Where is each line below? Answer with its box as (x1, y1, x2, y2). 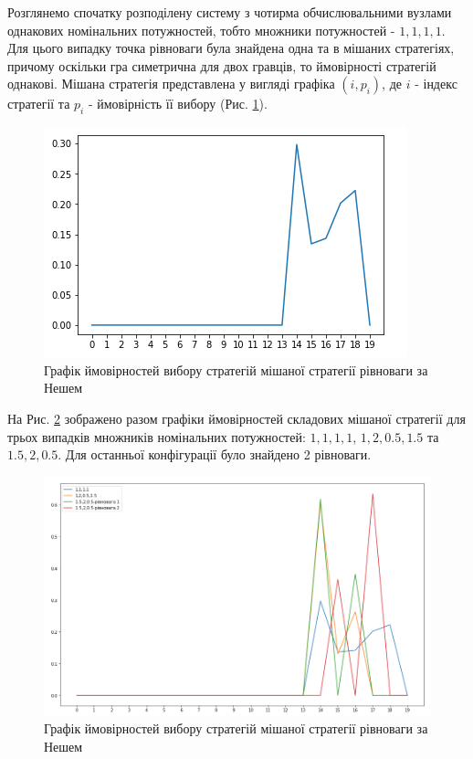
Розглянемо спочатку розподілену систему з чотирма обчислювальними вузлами (7, 3, 452, 21)
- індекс (415, 74, 457, 93)
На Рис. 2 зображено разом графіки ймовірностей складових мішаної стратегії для (7, 408, 466, 427)
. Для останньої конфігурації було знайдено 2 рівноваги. (58, 445, 372, 464)
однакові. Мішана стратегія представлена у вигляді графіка (7, 74, 335, 93)
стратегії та (7, 94, 70, 113)
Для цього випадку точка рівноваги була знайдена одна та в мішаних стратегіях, (7, 38, 455, 58)
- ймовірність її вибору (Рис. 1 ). (88, 94, 268, 113)
